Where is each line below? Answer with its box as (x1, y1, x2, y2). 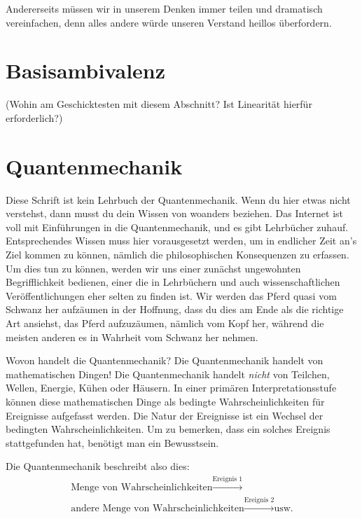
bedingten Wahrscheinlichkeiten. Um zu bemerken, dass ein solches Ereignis (6, 422, 330, 436)
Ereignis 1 (212, 475, 243, 483)
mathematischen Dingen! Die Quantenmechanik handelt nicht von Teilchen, (6, 366, 330, 381)
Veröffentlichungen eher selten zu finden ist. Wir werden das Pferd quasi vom (6, 288, 337, 303)
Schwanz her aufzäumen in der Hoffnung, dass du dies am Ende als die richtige (6, 302, 344, 317)
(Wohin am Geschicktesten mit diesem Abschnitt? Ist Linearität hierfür (6, 97, 312, 111)
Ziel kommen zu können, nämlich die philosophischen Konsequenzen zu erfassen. (6, 247, 349, 261)
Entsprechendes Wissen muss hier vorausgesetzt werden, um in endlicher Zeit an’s (6, 233, 357, 248)
